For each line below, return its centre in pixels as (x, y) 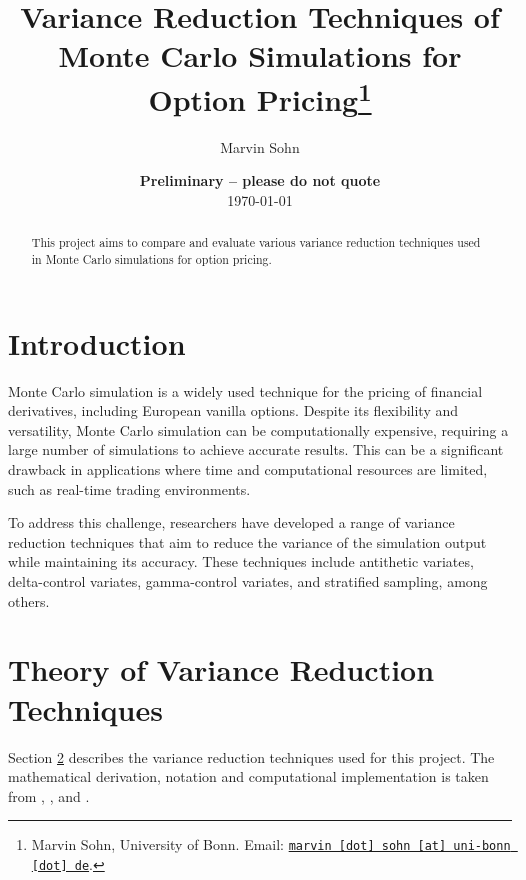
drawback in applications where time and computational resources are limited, (248, 469)
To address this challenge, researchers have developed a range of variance (231, 522)
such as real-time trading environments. (129, 488)
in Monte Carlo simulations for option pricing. (151, 259)
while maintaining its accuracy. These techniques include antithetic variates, (241, 561)
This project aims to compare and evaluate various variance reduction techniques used (256, 242)
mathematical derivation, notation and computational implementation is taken (248, 776)
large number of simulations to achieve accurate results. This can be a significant (256, 449)
